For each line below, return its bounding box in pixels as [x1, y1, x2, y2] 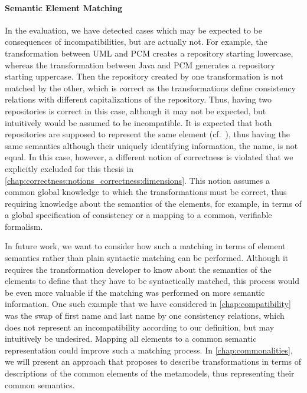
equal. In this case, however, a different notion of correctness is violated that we [5, 151, 293, 163]
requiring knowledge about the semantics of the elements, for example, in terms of [5, 197, 302, 209]
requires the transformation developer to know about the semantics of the [5, 263, 272, 275]
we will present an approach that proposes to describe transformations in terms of [5, 355, 302, 368]
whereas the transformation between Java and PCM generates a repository [5, 58, 275, 71]
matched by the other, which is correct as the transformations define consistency [5, 81, 296, 94]
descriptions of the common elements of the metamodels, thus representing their [5, 367, 295, 379]
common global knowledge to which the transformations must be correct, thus [5, 186, 287, 198]
